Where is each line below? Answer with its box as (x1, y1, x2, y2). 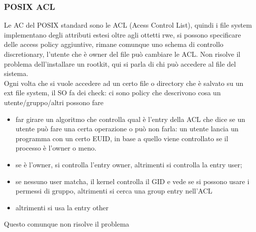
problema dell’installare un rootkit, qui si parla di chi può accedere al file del (4, 58, 236, 69)
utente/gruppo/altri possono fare (4, 97, 104, 107)
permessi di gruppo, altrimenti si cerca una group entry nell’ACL (15, 186, 213, 196)
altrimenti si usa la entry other (15, 202, 109, 212)
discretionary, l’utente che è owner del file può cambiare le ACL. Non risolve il (4, 49, 241, 59)
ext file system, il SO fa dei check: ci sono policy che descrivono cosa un (4, 87, 221, 98)
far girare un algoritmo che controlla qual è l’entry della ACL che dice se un (15, 114, 246, 124)
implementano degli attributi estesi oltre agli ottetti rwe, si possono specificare (4, 29, 241, 39)
